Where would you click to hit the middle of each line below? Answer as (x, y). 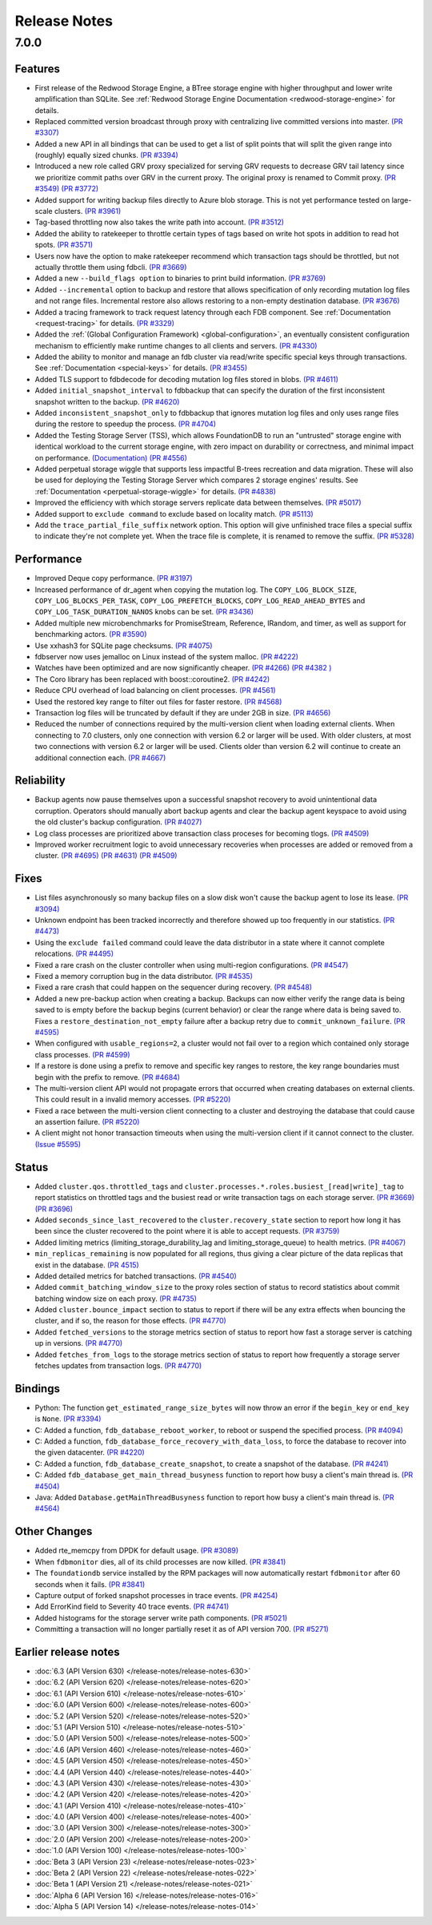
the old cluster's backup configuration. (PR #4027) (118, 822)
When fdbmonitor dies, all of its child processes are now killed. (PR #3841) (160, 1561)
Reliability (40, 781)
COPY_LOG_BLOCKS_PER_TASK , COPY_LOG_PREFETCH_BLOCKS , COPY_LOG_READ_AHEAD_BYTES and (200, 601)
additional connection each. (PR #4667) (100, 758)
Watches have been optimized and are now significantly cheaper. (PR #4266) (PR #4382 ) (183, 668)
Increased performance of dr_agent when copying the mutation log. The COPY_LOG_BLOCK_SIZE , (196, 590)
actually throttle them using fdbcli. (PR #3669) (111, 267)
